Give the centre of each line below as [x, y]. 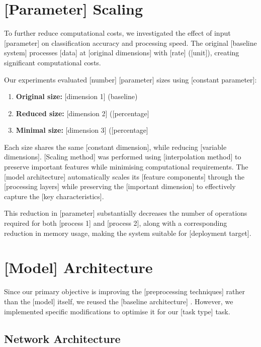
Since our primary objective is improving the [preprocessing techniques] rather [124, 291]
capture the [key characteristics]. [54, 196]
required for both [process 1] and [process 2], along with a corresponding [116, 223]
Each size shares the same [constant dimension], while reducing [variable [115, 147]
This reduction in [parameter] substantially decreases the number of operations [126, 213]
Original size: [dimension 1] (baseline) [77, 96]
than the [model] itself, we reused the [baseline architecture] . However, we [119, 301]
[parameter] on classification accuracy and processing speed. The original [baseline [130, 42]
